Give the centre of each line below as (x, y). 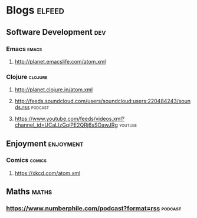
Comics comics (27, 160)
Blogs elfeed (35, 10)
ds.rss (22, 107)
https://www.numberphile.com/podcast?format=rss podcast (94, 209)
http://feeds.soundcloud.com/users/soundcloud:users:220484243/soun (102, 101)
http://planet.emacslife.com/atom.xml (60, 61)
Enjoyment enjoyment (45, 143)
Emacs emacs (24, 49)
